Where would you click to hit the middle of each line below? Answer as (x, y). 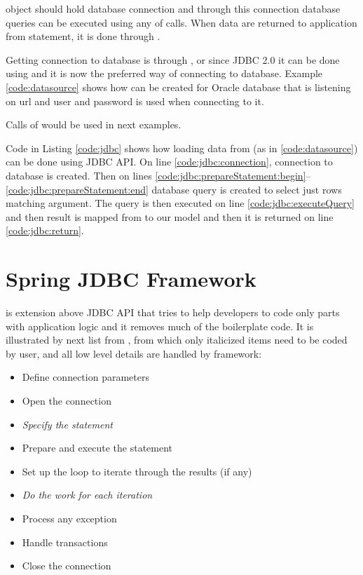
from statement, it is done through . (83, 36)
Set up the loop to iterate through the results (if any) (137, 471)
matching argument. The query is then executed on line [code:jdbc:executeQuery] (180, 203)
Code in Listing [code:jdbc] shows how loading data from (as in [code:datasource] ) (182, 148)
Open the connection (67, 400)
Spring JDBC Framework (131, 279)
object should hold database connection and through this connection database (173, 8)
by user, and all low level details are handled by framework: (134, 353)
